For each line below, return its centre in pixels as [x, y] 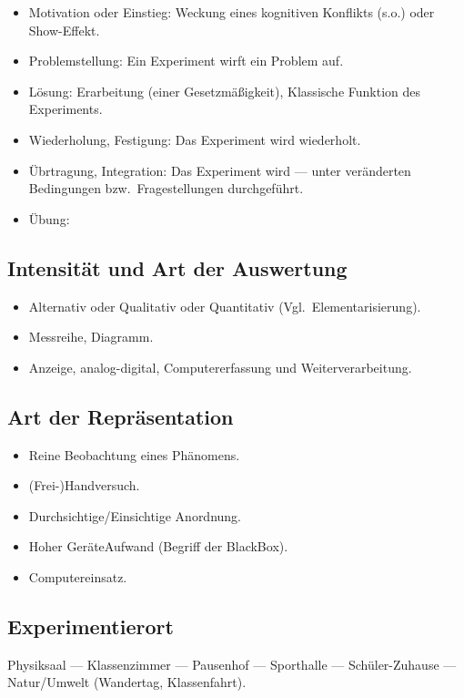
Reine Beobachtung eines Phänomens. [134, 454]
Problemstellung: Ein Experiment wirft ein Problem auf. [186, 61]
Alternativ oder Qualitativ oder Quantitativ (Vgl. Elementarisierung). [225, 306]
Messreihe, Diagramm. [91, 337]
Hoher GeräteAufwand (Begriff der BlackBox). [158, 546]
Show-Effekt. [64, 30]
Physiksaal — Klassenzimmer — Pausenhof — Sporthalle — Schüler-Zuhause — [232, 664]
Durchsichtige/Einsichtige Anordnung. [135, 515]
